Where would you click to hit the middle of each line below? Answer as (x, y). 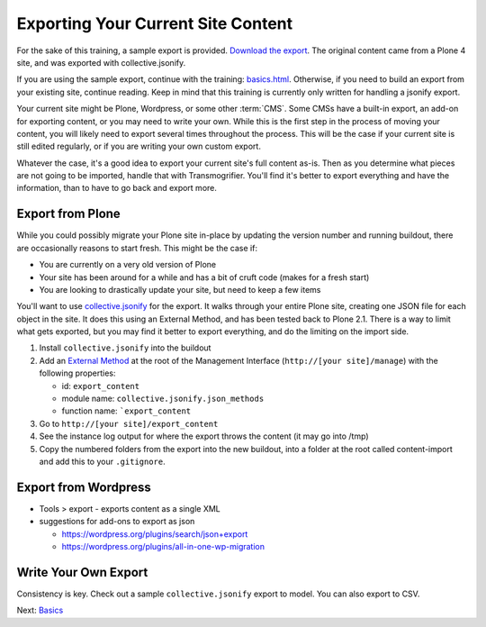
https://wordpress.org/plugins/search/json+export (155, 534)
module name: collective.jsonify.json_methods (163, 399)
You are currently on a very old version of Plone (127, 265)
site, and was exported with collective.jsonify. (101, 62)
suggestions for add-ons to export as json (117, 522)
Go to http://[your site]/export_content (129, 423)
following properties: (77, 373)
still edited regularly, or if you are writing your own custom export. (139, 146)
